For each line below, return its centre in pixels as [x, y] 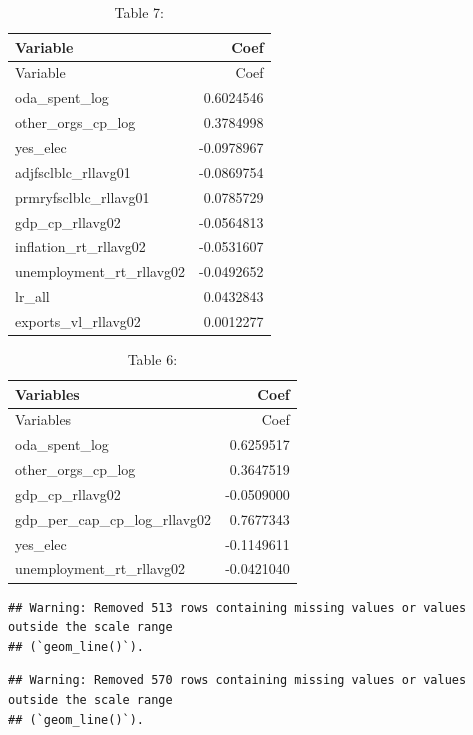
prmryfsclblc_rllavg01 [82, 196]
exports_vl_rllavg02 [78, 320]
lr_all [32, 296]
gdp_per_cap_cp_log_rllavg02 [113, 518]
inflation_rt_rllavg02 [80, 246]
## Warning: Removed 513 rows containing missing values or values [237, 607]
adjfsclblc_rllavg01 [73, 171]
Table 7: [139, 12]
